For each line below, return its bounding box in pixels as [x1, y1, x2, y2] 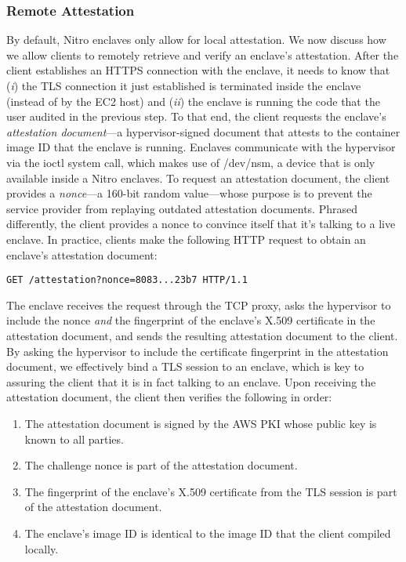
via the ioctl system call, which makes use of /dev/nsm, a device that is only [6, 154, 375, 170]
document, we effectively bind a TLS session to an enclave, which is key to [6, 358, 364, 375]
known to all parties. [24, 430, 124, 447]
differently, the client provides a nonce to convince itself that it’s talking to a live [6, 216, 396, 232]
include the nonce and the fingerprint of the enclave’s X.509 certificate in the [6, 312, 375, 328]
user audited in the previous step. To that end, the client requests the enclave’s [6, 108, 386, 125]
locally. [24, 540, 59, 557]
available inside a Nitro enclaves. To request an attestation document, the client [6, 169, 390, 186]
